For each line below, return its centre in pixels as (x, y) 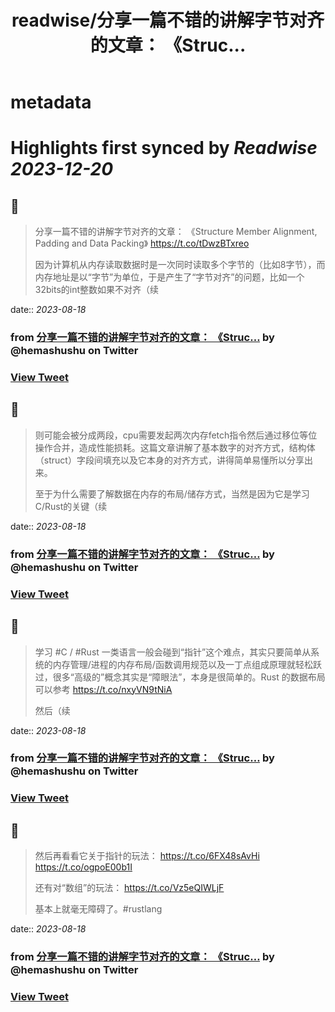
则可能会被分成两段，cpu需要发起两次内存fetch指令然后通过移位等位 (176, 435)
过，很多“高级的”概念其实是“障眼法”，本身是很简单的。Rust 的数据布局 (180, 677)
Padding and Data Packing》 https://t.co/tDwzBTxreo (142, 243)
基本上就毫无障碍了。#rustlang (98, 909)
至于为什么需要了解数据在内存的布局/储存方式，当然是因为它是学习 (172, 493)
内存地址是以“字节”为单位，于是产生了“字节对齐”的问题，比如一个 (169, 277)
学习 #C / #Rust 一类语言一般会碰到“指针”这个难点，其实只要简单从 (173, 652)
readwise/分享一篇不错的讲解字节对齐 (168, 20)
